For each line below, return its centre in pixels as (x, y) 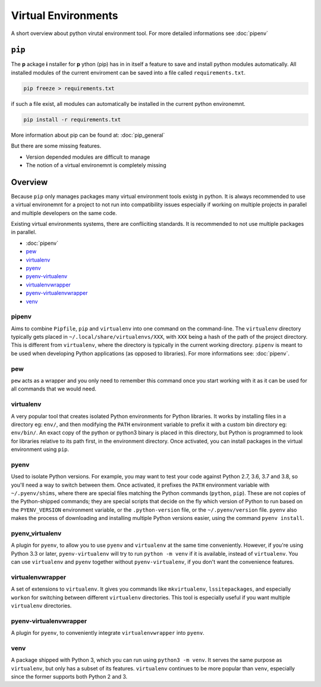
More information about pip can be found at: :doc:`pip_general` (88, 135)
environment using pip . (40, 449)
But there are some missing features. (56, 146)
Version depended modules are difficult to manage (88, 157)
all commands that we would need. (54, 389)
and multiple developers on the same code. (64, 213)
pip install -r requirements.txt (72, 119)
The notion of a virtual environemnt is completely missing (96, 165)
